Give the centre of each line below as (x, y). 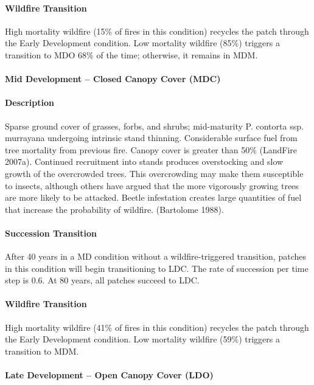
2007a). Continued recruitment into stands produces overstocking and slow (144, 161)
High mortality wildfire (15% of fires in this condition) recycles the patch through (157, 31)
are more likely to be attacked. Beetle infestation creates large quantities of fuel (153, 197)
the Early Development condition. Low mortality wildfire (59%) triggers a (142, 339)
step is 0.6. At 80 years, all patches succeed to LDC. (102, 280)
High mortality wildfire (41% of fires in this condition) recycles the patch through (157, 327)
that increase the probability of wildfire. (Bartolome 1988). (114, 209)
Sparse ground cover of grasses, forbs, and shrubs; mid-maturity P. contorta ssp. (154, 126)
